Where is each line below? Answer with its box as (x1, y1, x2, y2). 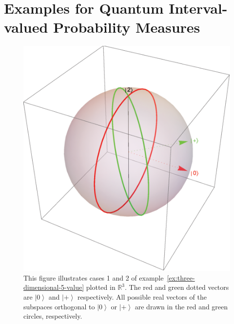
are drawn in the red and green (135, 301, 228, 311)
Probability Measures (53, 17, 200, 37)
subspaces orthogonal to (23, 301, 95, 311)
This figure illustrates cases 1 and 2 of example (23, 272, 164, 283)
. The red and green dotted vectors (125, 282, 229, 292)
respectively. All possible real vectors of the (78, 292, 207, 302)
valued (4, 17, 48, 37)
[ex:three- (167, 272, 195, 283)
